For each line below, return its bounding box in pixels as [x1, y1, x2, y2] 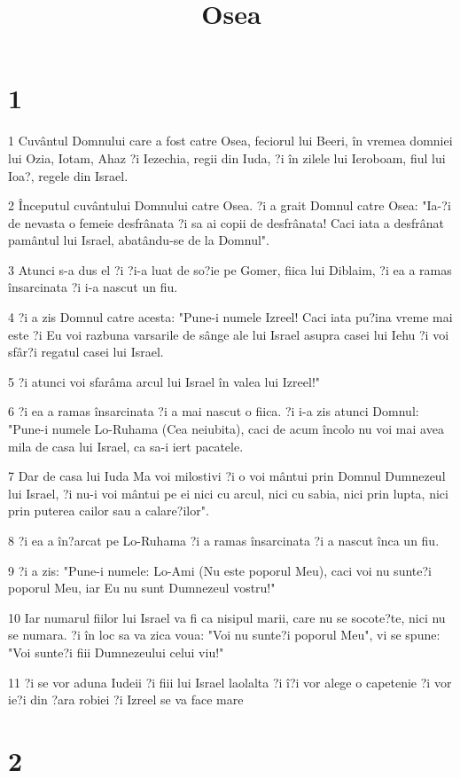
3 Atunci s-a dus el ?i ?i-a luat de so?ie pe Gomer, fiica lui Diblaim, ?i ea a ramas [8, 260, 452, 279]
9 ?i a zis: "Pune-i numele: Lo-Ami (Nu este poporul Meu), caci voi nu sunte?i [8, 561, 432, 579]
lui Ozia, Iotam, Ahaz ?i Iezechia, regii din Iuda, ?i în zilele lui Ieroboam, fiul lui [8, 148, 446, 167]
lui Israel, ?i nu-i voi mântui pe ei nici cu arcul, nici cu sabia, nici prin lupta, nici [8, 483, 448, 502]
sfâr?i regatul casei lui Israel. [8, 342, 164, 361]
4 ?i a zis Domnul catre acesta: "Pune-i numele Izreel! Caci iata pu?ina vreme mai [8, 308, 453, 326]
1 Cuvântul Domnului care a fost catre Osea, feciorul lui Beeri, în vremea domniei [8, 131, 453, 150]
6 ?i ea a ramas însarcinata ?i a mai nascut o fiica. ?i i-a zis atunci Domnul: [8, 402, 419, 420]
